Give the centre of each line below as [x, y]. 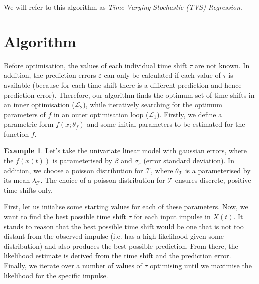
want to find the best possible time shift [65, 217]
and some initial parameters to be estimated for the [166, 124]
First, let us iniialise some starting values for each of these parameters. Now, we [126, 207]
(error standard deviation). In [189, 161]
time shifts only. [28, 190]
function [17, 133]
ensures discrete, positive [213, 180]
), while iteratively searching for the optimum [153, 104]
